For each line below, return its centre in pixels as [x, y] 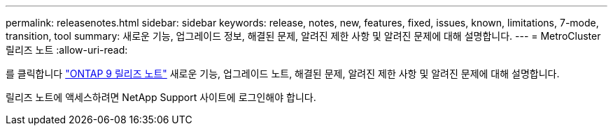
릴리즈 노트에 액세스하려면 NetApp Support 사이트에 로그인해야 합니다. [161, 97]
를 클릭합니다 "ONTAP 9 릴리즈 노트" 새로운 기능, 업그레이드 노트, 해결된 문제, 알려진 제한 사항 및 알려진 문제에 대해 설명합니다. [283, 74]
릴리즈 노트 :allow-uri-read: [67, 50]
